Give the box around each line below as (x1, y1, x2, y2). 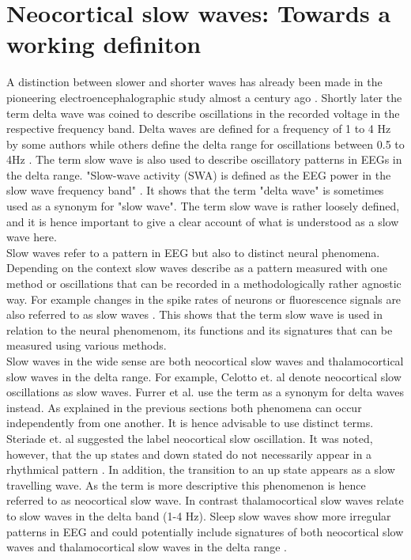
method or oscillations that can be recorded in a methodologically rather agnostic (6, 275, 402, 292)
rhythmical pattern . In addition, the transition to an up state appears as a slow (6, 461, 395, 478)
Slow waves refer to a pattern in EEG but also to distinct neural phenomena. (6, 244, 380, 260)
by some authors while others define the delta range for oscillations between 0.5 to (6, 135, 405, 152)
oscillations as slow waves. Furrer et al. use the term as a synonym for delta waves (6, 384, 405, 400)
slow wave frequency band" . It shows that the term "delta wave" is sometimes (6, 182, 384, 199)
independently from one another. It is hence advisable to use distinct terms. (6, 414, 374, 431)
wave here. (6, 229, 57, 245)
